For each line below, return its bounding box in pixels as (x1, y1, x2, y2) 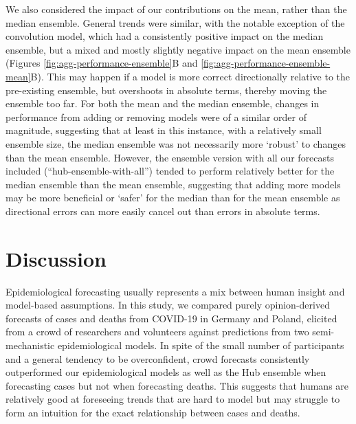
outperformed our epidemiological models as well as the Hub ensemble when (5, 365, 326, 379)
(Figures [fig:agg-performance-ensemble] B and (5, 56, 198, 70)
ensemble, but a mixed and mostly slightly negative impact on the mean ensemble (5, 42, 351, 56)
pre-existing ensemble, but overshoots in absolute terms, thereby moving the (5, 82, 327, 97)
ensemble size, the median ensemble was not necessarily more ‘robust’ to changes (5, 136, 346, 150)
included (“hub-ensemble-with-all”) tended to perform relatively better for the (5, 164, 335, 178)
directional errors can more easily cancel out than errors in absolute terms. (5, 203, 320, 218)
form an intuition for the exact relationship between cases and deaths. (5, 405, 300, 419)
